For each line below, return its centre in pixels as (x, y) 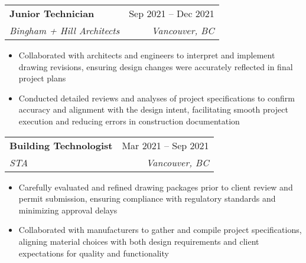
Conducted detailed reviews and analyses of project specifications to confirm (157, 98)
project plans (42, 78)
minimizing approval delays (68, 210)
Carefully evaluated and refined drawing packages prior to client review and (156, 187)
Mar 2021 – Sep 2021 (165, 145)
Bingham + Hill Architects (65, 30)
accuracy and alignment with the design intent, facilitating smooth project (153, 109)
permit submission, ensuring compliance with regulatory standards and (147, 198)
